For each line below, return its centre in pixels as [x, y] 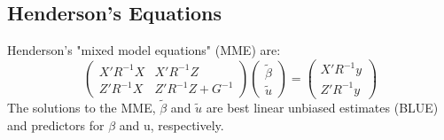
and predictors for [56, 124]
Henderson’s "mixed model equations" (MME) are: [144, 50]
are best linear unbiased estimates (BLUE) [322, 108]
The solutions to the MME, [82, 108]
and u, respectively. [171, 124]
